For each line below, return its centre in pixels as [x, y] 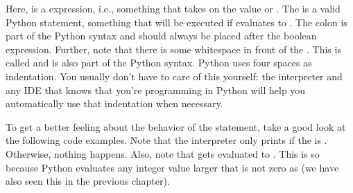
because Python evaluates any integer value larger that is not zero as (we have [172, 167]
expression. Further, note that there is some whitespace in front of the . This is [173, 49]
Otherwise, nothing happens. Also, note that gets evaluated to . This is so [163, 153]
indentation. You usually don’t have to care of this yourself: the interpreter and [174, 76]
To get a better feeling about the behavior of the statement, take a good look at [176, 126]
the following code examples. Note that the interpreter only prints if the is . [166, 140]
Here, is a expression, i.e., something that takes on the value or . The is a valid [173, 8]
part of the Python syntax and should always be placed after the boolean [161, 36]
